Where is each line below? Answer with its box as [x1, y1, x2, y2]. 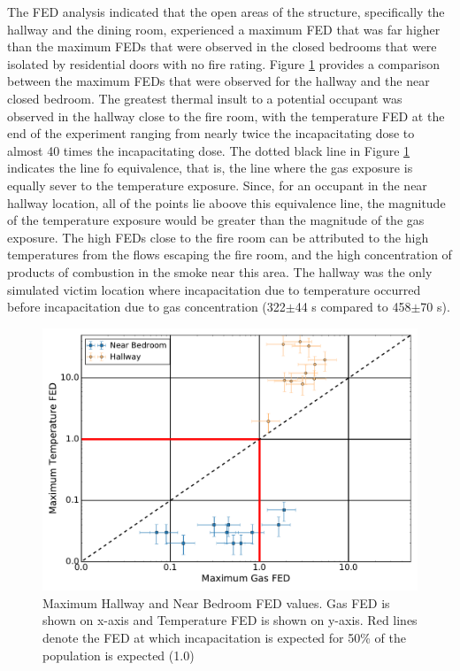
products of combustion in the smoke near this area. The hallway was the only [7, 262, 433, 281]
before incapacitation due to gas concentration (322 [7, 297, 286, 316]
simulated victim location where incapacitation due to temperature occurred [7, 280, 421, 298]
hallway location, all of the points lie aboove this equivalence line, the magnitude [7, 193, 446, 212]
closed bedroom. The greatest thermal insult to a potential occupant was [7, 89, 402, 107]
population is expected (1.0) [42, 645, 195, 664]
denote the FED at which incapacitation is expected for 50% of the [42, 628, 406, 646]
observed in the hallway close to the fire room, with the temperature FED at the [7, 106, 445, 125]
